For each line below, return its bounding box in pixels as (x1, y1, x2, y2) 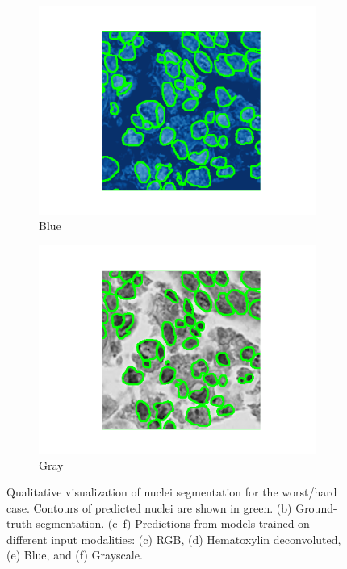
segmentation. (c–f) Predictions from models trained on (36, 515, 310, 532)
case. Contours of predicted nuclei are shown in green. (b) (6, 499, 292, 516)
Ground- (295, 499, 337, 516)
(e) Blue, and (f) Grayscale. (6, 546, 143, 563)
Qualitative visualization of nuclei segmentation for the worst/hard (6, 483, 337, 500)
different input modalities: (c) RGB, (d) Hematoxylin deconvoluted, (6, 530, 341, 547)
